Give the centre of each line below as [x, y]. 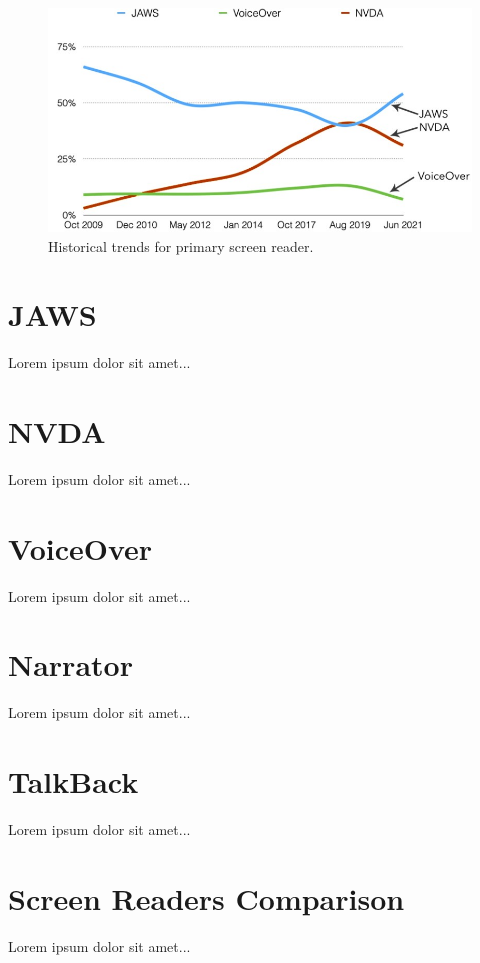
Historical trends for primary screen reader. [181, 245]
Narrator [70, 664]
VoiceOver [80, 547]
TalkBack [73, 781]
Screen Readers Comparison [206, 897]
